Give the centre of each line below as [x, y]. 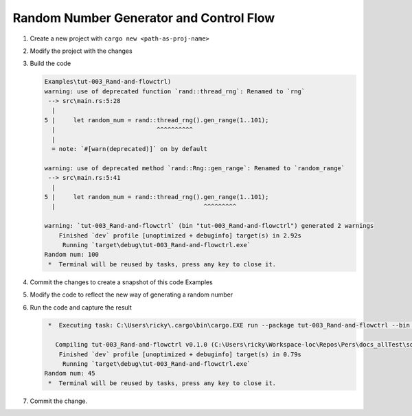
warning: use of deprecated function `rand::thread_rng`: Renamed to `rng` [175, 91]
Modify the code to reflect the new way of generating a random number [131, 294]
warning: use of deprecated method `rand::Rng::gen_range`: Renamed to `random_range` [195, 168]
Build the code [50, 63]
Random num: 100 [72, 255]
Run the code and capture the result [81, 307]
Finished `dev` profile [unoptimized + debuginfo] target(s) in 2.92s [180, 235]
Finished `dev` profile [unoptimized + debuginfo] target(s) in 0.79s [180, 354]
